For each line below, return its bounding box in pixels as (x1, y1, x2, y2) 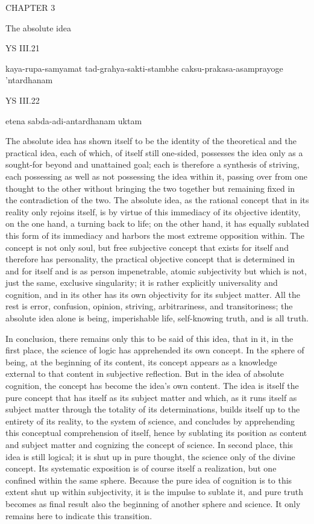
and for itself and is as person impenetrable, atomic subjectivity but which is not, (5, 264, 307, 277)
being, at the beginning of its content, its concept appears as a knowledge (5, 355, 277, 368)
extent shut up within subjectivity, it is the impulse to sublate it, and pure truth (5, 485, 304, 498)
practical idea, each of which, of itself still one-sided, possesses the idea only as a (5, 146, 303, 159)
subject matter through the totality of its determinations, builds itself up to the (5, 403, 300, 415)
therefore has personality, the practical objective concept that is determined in (5, 253, 295, 265)
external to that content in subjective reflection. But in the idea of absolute (5, 367, 284, 380)
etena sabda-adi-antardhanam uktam (5, 114, 142, 127)
